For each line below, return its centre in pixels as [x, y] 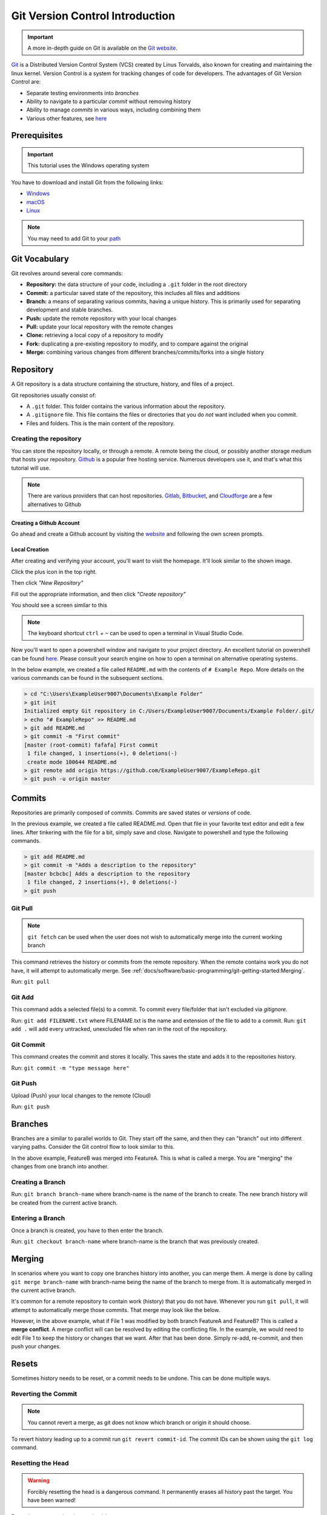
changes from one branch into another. [60, 1167]
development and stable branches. [70, 310]
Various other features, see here [67, 118]
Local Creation [30, 550]
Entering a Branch [38, 1218]
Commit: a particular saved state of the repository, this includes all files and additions [133, 293]
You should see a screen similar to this [59, 605]
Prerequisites [37, 135]
